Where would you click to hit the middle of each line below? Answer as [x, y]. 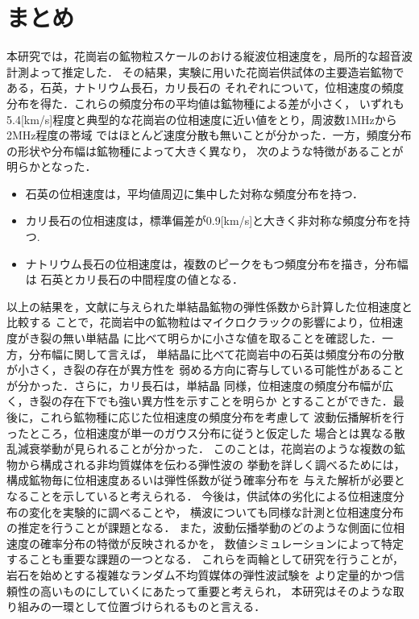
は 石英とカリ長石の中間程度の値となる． [135, 279]
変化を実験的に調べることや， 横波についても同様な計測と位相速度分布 [216, 511]
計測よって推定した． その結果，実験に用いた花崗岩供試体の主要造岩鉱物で [205, 71]
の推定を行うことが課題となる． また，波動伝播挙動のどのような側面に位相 [205, 528]
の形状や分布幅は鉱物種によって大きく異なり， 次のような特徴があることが [205, 150]
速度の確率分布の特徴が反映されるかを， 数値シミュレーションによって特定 [205, 543]
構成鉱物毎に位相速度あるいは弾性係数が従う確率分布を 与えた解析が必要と [206, 480]
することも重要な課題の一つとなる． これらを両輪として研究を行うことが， [205, 559]
